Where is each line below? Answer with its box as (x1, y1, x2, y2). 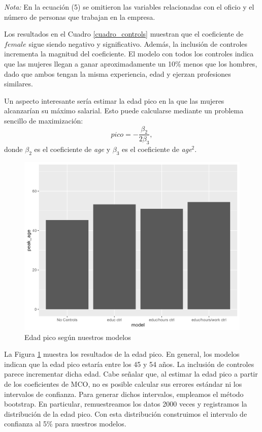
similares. (4, 78, 33, 89)
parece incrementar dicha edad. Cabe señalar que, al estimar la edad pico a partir (4, 368, 258, 379)
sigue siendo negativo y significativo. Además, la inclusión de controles (28, 38, 248, 49)
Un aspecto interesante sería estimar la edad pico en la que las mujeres (4, 95, 224, 106)
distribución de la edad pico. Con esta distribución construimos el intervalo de (4, 408, 247, 419)
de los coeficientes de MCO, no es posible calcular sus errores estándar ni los (4, 378, 242, 389)
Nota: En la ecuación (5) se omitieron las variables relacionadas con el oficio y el (4, 2, 254, 12)
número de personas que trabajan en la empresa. (4, 11, 155, 22)
